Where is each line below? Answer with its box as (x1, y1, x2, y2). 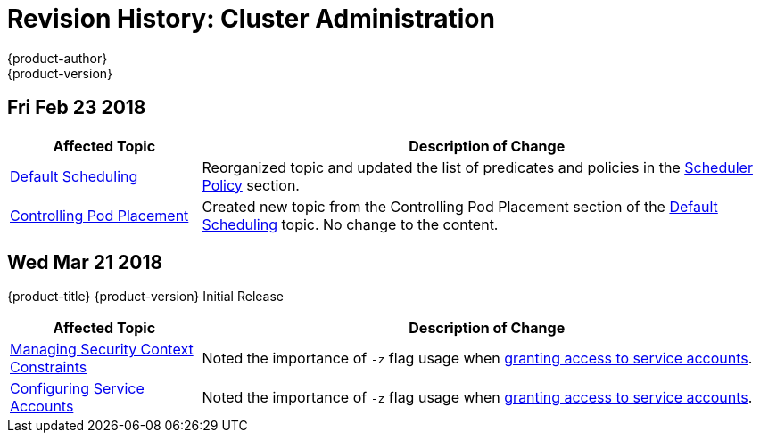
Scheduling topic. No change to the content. (202, 215, 499, 233)
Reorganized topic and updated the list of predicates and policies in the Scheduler (202, 158, 753, 176)
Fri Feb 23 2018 (7, 96, 146, 119)
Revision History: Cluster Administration (7, 4, 495, 34)
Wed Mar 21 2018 (7, 251, 163, 274)
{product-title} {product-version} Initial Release (7, 289, 285, 305)
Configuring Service (10, 379, 145, 398)
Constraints (10, 358, 87, 377)
